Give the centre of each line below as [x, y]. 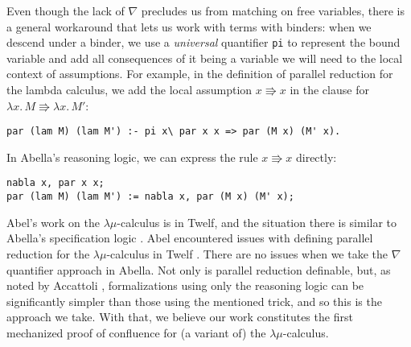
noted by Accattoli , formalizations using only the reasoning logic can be [185, 285]
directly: [316, 157]
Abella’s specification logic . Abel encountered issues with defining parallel [190, 238]
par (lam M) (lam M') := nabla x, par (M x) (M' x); [150, 197]
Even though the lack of [66, 10]
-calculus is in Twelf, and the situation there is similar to [257, 222]
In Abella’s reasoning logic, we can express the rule [132, 157]
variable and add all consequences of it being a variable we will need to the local [205, 58]
